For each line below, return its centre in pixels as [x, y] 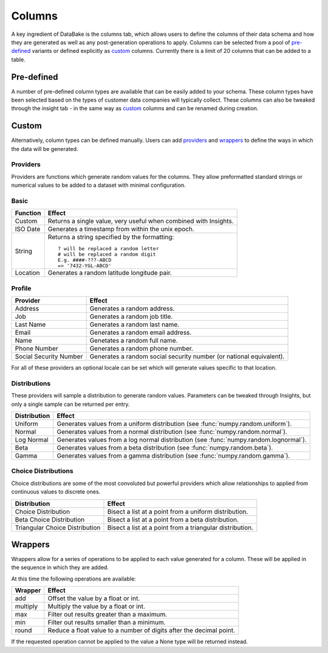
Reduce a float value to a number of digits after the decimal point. [142, 630]
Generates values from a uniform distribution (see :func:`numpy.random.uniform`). [174, 424]
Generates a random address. [132, 309]
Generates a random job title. [131, 316]
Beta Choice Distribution [50, 519]
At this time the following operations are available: [73, 579]
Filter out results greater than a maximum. [108, 615]
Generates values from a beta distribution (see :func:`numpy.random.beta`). [165, 448]
